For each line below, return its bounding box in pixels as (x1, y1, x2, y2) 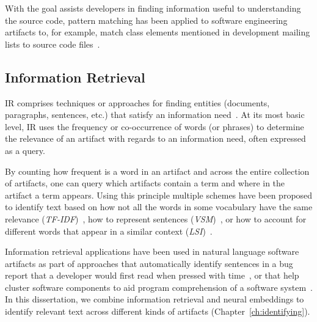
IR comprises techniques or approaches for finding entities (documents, (5, 96, 270, 109)
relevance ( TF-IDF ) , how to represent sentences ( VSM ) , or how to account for (5, 212, 307, 225)
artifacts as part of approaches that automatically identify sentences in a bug (5, 257, 293, 269)
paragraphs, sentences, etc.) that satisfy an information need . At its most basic (5, 108, 305, 121)
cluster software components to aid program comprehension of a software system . (5, 280, 313, 293)
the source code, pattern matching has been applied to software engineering (5, 13, 288, 26)
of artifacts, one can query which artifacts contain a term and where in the (5, 177, 285, 189)
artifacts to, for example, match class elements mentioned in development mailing (5, 26, 310, 38)
